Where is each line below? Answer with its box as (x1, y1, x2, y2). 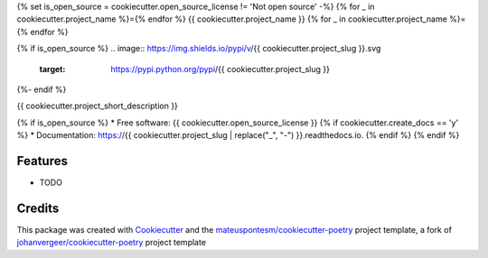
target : (39, 63, 66, 74)
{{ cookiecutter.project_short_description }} (16, 100, 178, 112)
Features (16, 153, 68, 169)
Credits (16, 200, 60, 216)
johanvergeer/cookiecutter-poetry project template (16, 237, 207, 248)
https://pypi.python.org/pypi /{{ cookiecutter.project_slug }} (110, 63, 330, 74)
